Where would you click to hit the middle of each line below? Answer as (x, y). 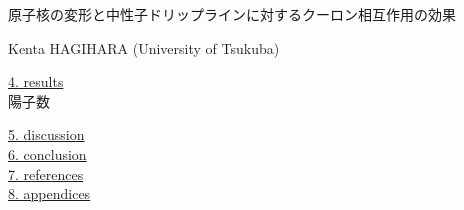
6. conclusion (47, 153)
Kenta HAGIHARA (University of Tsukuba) (144, 47)
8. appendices (49, 193)
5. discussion (46, 134)
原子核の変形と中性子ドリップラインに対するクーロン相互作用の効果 (232, 14)
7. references (46, 173)
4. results (36, 81)
